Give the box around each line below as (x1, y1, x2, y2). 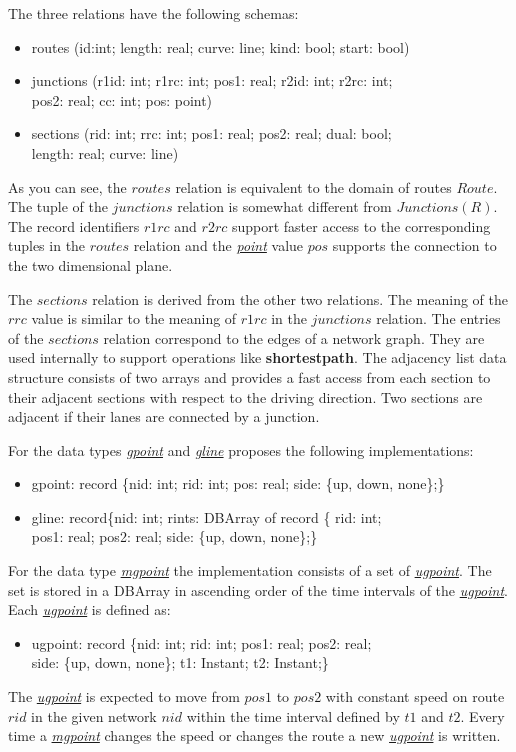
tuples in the (8, 235, 86, 256)
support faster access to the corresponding (231, 215, 491, 236)
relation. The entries (376, 308, 501, 329)
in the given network (31, 705, 157, 726)
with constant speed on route (325, 686, 505, 707)
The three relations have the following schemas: (8, 3, 299, 23)
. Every (460, 705, 505, 726)
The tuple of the (8, 196, 108, 217)
